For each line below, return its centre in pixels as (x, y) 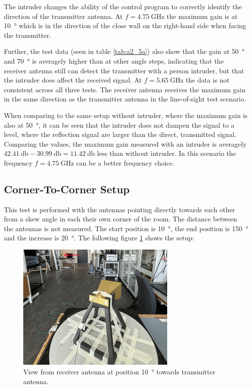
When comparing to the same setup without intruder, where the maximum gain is (126, 115)
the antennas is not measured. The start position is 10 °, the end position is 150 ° (126, 228)
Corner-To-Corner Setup (67, 189)
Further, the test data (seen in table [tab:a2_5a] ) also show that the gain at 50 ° (124, 51)
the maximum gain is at (202, 16)
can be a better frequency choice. (125, 162)
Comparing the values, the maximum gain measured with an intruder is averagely (125, 143)
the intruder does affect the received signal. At (73, 80)
